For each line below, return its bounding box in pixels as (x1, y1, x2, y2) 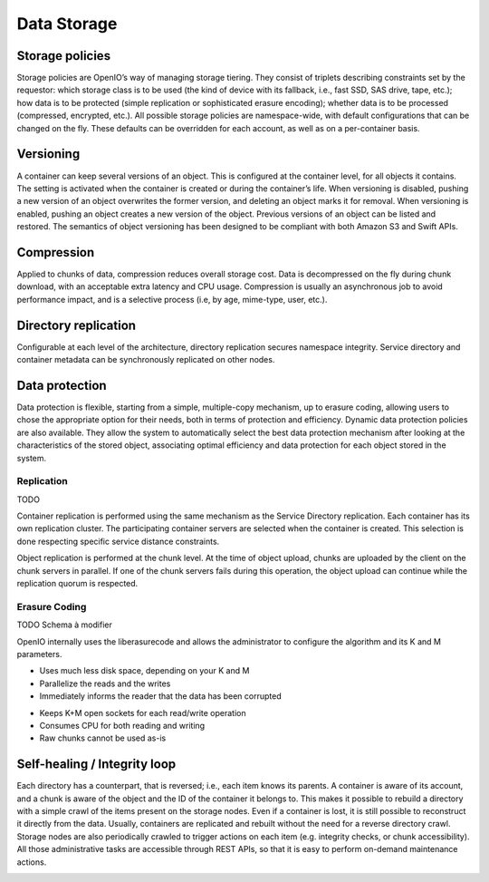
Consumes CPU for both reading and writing (39, 720, 206, 731)
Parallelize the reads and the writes (39, 678, 171, 689)
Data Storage (16, 14, 118, 34)
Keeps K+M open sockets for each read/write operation (39, 707, 246, 718)
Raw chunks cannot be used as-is (39, 732, 167, 743)
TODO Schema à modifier (16, 619, 112, 630)
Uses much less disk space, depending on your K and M (39, 665, 250, 676)
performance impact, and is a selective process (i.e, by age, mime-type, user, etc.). (16, 294, 328, 305)
